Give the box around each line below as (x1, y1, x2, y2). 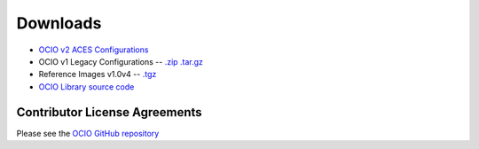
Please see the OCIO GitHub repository (16, 128, 160, 138)
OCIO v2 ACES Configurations (38, 44, 149, 55)
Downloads (16, 13, 102, 33)
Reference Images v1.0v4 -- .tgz (38, 69, 157, 80)
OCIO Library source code (38, 81, 135, 92)
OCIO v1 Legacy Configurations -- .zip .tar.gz (38, 56, 204, 67)
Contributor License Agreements (16, 105, 203, 120)
